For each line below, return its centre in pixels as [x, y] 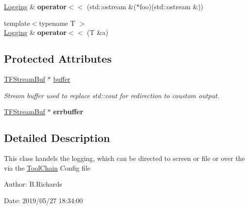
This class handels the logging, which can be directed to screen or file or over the [124, 158]
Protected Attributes [58, 59]
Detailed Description [57, 138]
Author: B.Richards [33, 184]
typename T [57, 23]
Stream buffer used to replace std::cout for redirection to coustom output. [112, 95]
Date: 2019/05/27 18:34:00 [44, 200]
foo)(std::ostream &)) [172, 6]
